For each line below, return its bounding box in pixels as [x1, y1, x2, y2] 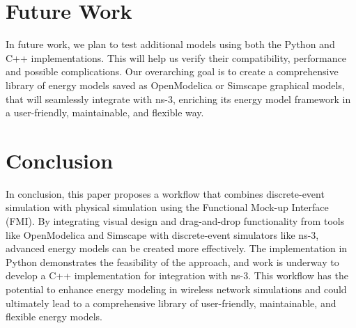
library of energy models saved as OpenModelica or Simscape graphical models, [6, 77, 345, 92]
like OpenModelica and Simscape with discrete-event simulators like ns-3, [6, 227, 319, 242]
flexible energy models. [6, 309, 102, 324]
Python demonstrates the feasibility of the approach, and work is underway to [6, 254, 339, 269]
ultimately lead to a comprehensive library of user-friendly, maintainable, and [6, 295, 336, 310]
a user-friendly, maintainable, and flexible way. [6, 105, 204, 120]
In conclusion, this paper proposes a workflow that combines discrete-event [6, 186, 325, 201]
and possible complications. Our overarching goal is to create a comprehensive [6, 64, 339, 79]
